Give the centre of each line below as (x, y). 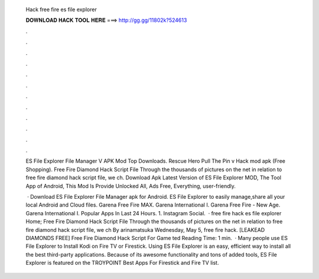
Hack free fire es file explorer (61, 9)
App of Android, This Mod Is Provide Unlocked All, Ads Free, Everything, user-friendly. (131, 186)
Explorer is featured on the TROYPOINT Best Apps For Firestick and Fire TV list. (122, 263)
